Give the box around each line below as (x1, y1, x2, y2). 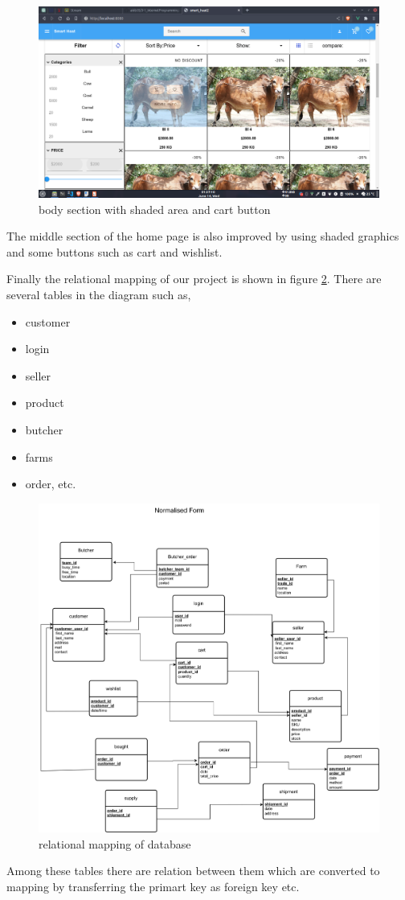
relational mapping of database (39, 835, 191, 852)
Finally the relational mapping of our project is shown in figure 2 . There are (6, 270, 382, 287)
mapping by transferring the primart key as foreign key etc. (6, 878, 300, 895)
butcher (25, 421, 63, 438)
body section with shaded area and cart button (39, 200, 271, 217)
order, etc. (25, 475, 76, 492)
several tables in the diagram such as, (6, 286, 191, 303)
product (25, 394, 64, 411)
